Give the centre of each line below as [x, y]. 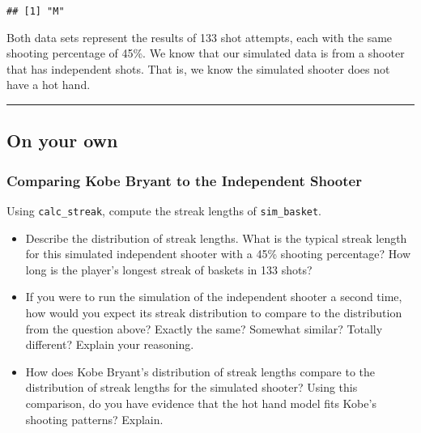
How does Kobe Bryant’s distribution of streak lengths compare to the [200, 371]
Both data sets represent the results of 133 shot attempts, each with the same [200, 37]
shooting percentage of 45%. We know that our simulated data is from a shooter [206, 53]
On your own [62, 140]
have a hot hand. [49, 85]
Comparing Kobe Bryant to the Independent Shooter [184, 180]
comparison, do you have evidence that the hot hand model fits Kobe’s [201, 403]
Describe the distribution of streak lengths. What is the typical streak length [216, 238]
